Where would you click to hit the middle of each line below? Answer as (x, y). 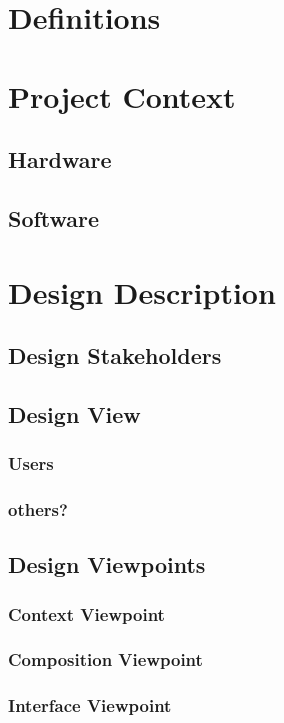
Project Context (122, 95)
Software (54, 217)
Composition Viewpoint (105, 659)
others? (38, 509)
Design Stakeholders (115, 355)
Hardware (60, 159)
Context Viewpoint (86, 613)
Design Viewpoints (107, 564)
